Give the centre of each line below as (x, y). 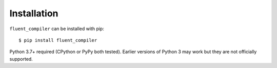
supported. (21, 59)
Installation (34, 13)
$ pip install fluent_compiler (58, 40)
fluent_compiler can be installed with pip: (57, 29)
